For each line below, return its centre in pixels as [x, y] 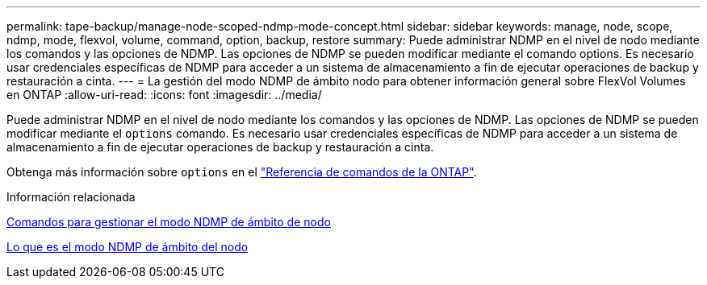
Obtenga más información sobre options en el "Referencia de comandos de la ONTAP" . [242, 172]
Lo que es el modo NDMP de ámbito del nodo [128, 247]
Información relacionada [71, 197]
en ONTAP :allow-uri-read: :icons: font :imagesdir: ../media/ [164, 95]
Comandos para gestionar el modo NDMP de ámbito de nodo [169, 222]
